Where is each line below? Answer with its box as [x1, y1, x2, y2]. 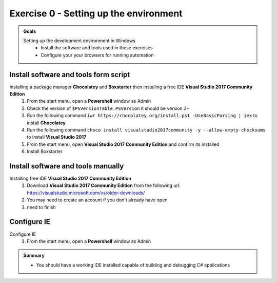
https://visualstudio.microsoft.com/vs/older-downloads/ [27, 190, 145, 196]
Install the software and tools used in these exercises [41, 45, 153, 51]
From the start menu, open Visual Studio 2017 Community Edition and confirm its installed [27, 141, 220, 147]
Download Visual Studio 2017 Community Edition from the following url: [27, 182, 181, 188]
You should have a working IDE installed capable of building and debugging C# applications [36, 262, 230, 268]
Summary [23, 252, 45, 259]
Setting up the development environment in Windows [23, 37, 136, 44]
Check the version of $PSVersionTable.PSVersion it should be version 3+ [27, 105, 190, 111]
